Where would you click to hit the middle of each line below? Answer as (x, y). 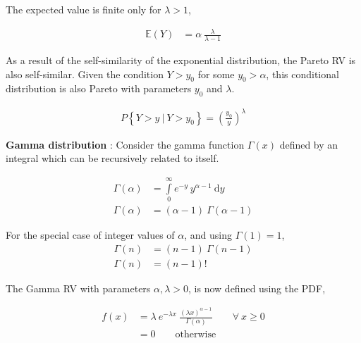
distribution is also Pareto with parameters (99, 88)
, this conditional (302, 74)
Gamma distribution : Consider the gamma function (125, 144)
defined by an (309, 144)
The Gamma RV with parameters (78, 288)
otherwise (196, 334)
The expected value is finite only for (84, 9)
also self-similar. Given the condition (85, 74)
